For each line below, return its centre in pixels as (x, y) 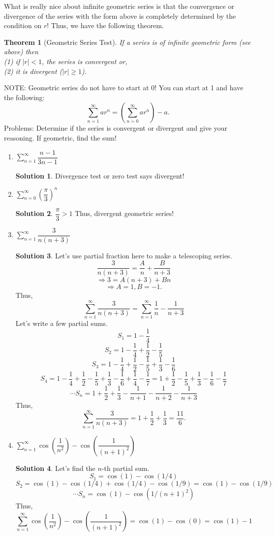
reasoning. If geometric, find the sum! (60, 137)
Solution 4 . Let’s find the (55, 468)
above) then (21, 52)
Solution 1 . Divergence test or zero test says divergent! (100, 175)
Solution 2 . (34, 213)
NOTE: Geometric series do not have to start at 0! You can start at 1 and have (124, 88)
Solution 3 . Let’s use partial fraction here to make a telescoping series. (124, 255)
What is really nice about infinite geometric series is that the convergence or (119, 6)
